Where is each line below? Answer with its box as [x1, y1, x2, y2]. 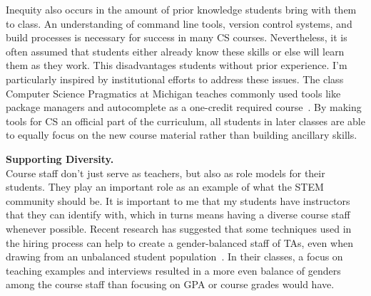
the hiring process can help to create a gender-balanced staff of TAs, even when [6, 235, 353, 250]
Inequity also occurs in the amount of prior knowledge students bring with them [6, 2, 357, 16]
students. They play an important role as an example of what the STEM [6, 179, 324, 194]
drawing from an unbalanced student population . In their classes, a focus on [6, 249, 343, 264]
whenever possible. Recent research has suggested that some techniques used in [6, 221, 352, 236]
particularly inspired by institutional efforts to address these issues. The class [6, 71, 344, 86]
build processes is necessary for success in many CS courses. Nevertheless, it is [6, 30, 347, 45]
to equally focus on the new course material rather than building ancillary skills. [6, 127, 357, 142]
